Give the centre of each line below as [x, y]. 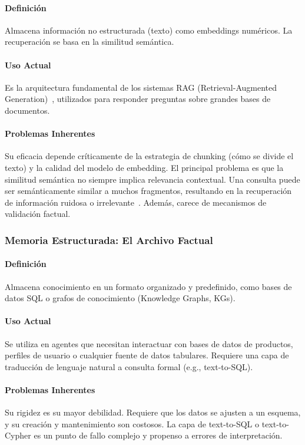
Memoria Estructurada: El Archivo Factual [109, 240]
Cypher [18, 435]
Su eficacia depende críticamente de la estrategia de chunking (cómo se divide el [149, 156]
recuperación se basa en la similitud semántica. [89, 42]
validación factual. [38, 214]
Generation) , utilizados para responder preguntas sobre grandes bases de [138, 99]
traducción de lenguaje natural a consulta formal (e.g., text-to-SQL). [129, 366]
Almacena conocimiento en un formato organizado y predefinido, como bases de [148, 286]
